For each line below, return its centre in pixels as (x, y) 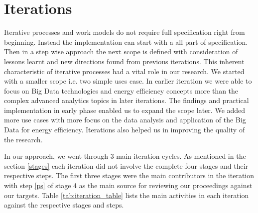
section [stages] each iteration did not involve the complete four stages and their (126, 165)
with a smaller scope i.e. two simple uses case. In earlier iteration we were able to (128, 81)
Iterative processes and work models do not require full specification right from (125, 32)
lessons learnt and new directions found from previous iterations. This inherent (124, 61)
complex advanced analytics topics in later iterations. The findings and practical (127, 100)
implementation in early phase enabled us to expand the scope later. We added (125, 110)
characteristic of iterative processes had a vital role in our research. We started (124, 71)
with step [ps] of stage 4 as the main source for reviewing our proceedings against (128, 185)
